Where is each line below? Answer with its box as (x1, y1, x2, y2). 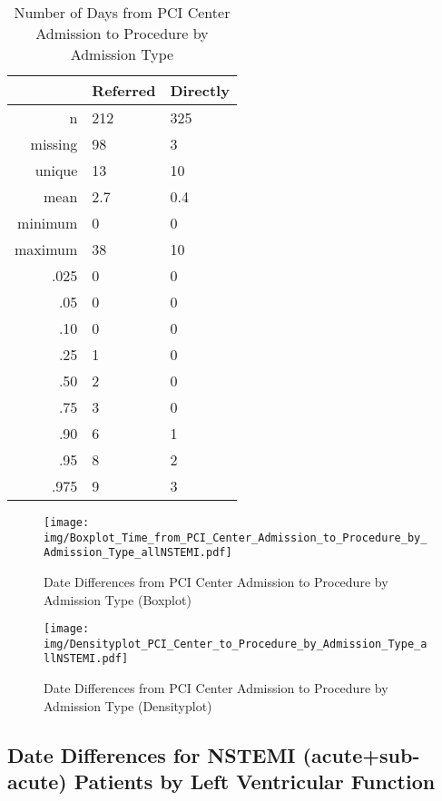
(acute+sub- (302, 740, 420, 768)
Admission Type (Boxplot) (44, 590, 192, 609)
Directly (170, 80, 230, 101)
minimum (17, 212, 78, 233)
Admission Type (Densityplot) (44, 696, 212, 715)
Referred (92, 80, 156, 101)
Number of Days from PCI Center (14, 2, 231, 23)
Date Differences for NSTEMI (7, 740, 296, 768)
